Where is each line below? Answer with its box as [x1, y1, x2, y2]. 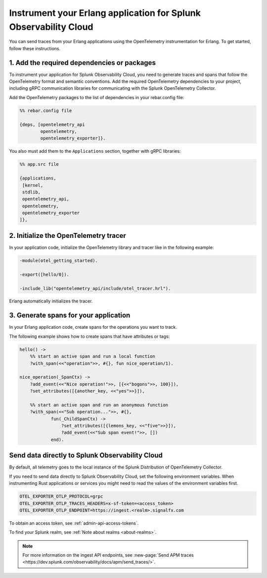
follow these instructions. [9, 45, 61, 52]
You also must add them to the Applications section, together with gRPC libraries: [9, 148, 181, 154]
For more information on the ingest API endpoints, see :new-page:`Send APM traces [22, 552, 194, 558]
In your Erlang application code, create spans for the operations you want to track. [9, 324, 178, 330]
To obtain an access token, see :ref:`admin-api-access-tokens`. [9, 520, 139, 526]
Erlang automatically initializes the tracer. [9, 298, 93, 304]
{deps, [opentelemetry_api [19, 121, 85, 127]
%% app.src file [19, 162, 59, 167]
